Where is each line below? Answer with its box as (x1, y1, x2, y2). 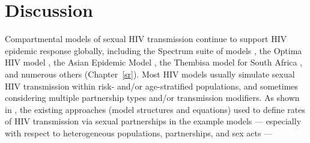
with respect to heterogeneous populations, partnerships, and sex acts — (5, 126, 273, 139)
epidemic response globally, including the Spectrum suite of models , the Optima (5, 44, 302, 56)
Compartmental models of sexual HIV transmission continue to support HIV (5, 32, 287, 45)
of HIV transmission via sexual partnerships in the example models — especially (5, 115, 302, 127)
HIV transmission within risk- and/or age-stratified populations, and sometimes (5, 79, 299, 92)
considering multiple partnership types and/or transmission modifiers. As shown (5, 91, 300, 104)
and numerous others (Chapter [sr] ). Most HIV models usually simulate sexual (5, 67, 295, 80)
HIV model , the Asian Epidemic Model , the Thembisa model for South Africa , (5, 56, 303, 68)
